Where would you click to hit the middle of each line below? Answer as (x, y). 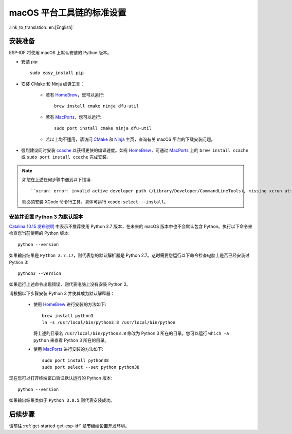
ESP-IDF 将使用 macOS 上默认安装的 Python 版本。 (60, 53)
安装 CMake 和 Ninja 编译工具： (53, 84)
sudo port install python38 (75, 360)
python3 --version (40, 274)
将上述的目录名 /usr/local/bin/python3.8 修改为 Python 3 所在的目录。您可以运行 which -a (131, 333)
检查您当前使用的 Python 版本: (39, 233)
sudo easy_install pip (57, 73)
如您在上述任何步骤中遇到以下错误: (57, 180)
